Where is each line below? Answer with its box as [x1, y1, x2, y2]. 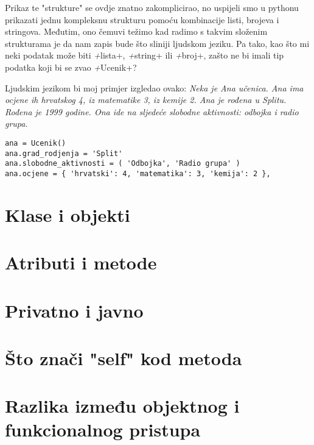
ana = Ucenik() [5, 138, 66, 148]
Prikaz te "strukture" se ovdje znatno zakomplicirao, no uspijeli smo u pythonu [5, 1, 299, 13]
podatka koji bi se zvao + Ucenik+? [5, 60, 137, 73]
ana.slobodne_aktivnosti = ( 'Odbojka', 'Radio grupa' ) [5, 159, 240, 168]
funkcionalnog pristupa [5, 417, 201, 442]
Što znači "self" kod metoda [5, 345, 242, 370]
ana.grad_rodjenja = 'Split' [5, 149, 123, 158]
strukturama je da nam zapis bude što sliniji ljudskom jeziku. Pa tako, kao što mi [5, 37, 310, 49]
